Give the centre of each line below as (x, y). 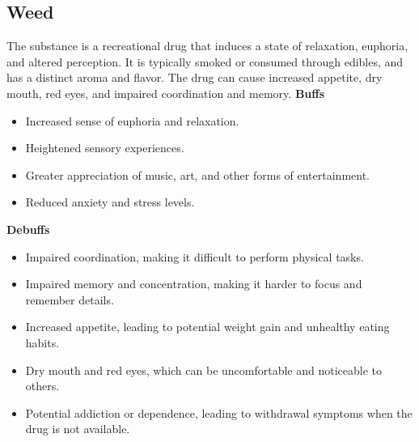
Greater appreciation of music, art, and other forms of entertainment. (198, 174)
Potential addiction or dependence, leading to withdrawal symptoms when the (219, 412)
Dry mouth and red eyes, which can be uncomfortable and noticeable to (204, 370)
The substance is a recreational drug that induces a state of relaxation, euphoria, (207, 46)
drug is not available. (78, 429)
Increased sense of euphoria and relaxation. (132, 120)
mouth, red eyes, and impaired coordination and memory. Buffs (166, 93)
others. (42, 386)
